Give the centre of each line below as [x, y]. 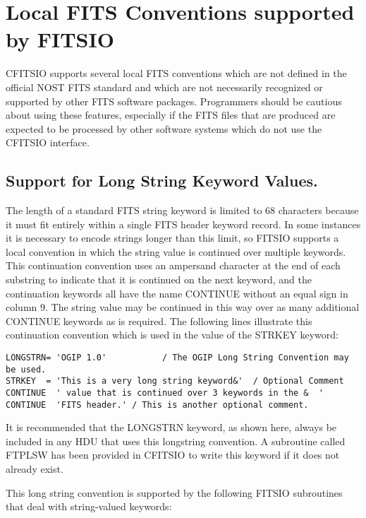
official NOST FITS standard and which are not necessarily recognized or [164, 87]
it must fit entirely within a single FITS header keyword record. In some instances [183, 224]
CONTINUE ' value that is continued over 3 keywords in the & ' [165, 393]
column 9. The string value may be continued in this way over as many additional [183, 307]
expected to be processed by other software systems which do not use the [164, 128]
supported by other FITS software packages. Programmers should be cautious [174, 101]
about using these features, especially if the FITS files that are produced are [171, 115]
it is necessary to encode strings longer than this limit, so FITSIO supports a [172, 238]
